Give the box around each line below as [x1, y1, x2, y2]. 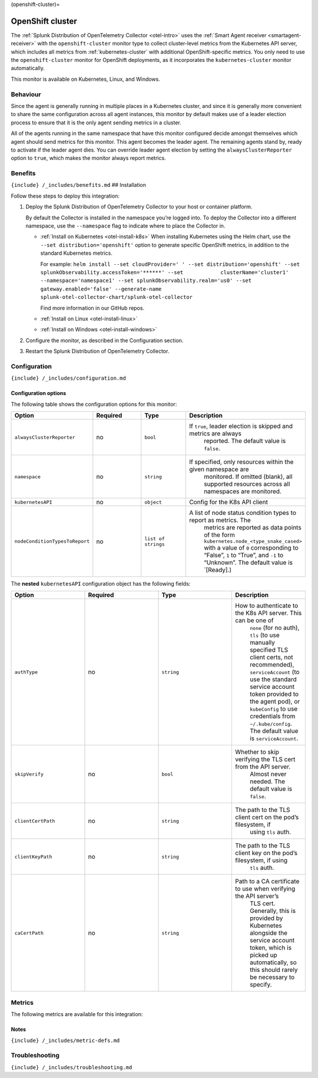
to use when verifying [234, 885, 296, 893]
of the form [204, 531, 236, 539]
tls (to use [249, 631, 280, 639]
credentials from [249, 712, 296, 721]
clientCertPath [14, 817, 55, 824]
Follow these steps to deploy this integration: [11, 192, 120, 199]
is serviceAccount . [249, 734, 299, 742]
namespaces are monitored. [204, 487, 282, 495]
